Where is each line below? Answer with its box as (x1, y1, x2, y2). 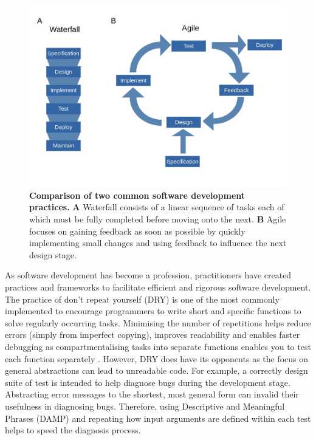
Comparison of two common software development (29, 188, 246, 201)
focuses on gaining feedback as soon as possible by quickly (29, 224, 246, 237)
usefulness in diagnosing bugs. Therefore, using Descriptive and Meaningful (5, 399, 285, 412)
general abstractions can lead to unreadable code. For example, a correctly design (5, 364, 308, 377)
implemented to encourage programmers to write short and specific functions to (5, 304, 301, 317)
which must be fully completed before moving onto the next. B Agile (29, 213, 286, 225)
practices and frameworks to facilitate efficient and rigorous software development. (5, 280, 311, 293)
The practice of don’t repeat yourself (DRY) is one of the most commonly (5, 292, 280, 305)
